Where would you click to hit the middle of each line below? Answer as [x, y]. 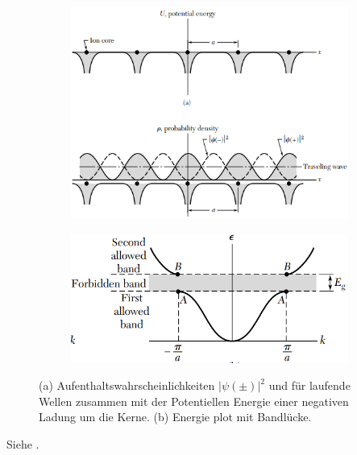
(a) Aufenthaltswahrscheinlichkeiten [127, 385]
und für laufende [309, 385]
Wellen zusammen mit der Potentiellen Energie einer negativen [194, 401]
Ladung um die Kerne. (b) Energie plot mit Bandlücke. [175, 417]
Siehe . [23, 444]
